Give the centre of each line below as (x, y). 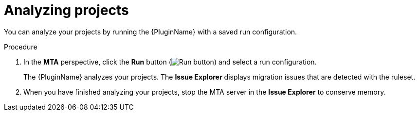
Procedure (21, 47)
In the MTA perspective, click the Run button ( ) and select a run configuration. (170, 62)
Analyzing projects (66, 10)
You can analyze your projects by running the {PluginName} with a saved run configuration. (151, 32)
